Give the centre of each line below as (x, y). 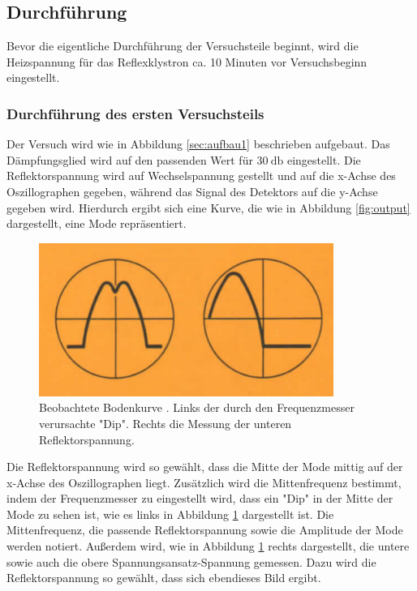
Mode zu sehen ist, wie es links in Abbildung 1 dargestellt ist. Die (170, 514)
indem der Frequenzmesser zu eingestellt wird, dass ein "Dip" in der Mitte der (200, 498)
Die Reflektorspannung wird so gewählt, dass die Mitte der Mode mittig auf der (205, 467)
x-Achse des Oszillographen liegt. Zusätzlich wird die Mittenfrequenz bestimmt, (204, 482)
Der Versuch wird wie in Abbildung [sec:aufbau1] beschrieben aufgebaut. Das (198, 144)
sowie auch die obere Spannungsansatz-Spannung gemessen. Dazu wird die (191, 561)
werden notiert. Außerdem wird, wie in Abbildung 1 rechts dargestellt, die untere (208, 546)
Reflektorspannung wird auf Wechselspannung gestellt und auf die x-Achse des (201, 176)
